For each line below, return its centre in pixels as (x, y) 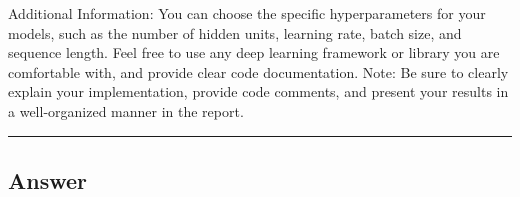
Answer (48, 179)
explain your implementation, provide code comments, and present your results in (258, 91)
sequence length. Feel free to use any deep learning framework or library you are (254, 52)
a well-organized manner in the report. (126, 110)
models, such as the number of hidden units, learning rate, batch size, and (235, 32)
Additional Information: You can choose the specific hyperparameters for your (247, 13)
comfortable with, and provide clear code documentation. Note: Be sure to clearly (258, 71)
